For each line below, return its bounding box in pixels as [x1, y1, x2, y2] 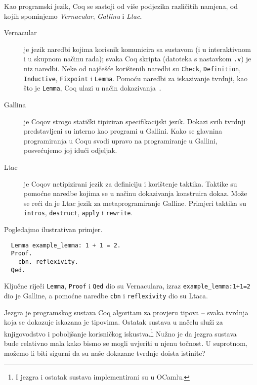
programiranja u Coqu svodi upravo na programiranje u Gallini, [24, 135, 217, 145]
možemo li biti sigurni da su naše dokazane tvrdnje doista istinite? [4, 347, 206, 358]
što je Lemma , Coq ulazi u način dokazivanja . [24, 83, 161, 93]
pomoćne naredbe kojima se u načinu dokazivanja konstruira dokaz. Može [24, 188, 247, 198]
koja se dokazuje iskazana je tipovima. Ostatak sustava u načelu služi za [4, 317, 223, 327]
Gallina [4, 99, 26, 109]
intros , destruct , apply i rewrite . [24, 207, 133, 218]
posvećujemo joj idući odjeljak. [24, 145, 117, 155]
